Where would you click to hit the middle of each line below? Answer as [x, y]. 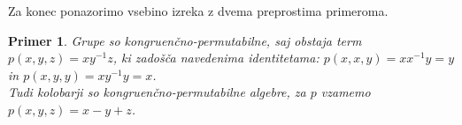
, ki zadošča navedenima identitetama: [216, 58]
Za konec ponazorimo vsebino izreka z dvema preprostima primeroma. [198, 11]
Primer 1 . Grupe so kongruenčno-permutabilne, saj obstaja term [185, 40]
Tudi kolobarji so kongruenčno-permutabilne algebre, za [157, 92]
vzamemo [346, 92]
